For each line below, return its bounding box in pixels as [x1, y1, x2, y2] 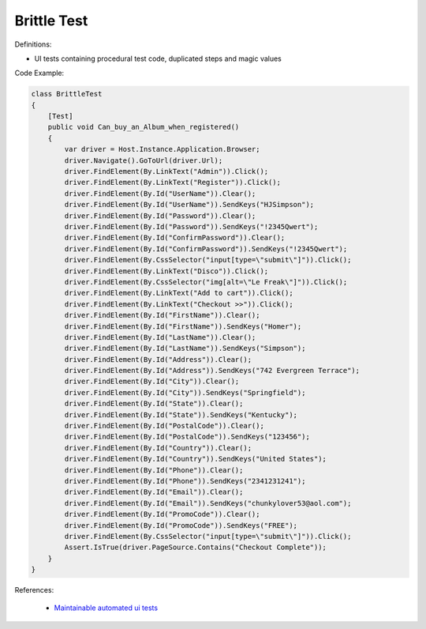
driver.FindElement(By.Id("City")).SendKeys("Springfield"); [64, 388, 306, 397]
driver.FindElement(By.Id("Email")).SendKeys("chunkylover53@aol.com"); [64, 499, 352, 507]
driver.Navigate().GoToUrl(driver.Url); [64, 156, 223, 165]
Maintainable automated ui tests [54, 603, 158, 612]
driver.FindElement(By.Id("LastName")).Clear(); [64, 333, 256, 341]
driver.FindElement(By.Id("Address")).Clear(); [64, 355, 252, 363]
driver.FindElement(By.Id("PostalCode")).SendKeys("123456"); [64, 432, 311, 442]
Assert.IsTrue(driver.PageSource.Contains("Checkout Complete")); [64, 543, 327, 552]
